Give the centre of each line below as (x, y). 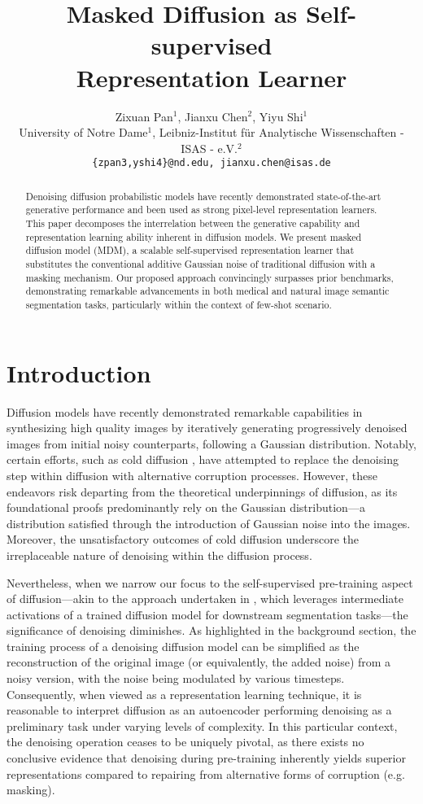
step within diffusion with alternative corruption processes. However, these (192, 475)
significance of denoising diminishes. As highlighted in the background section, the (211, 630)
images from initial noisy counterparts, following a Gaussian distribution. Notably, (212, 443)
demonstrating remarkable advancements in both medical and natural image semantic (207, 291)
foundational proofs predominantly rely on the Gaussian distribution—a (186, 507)
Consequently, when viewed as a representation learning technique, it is (184, 694)
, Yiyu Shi (278, 116)
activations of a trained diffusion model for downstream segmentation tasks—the (207, 614)
